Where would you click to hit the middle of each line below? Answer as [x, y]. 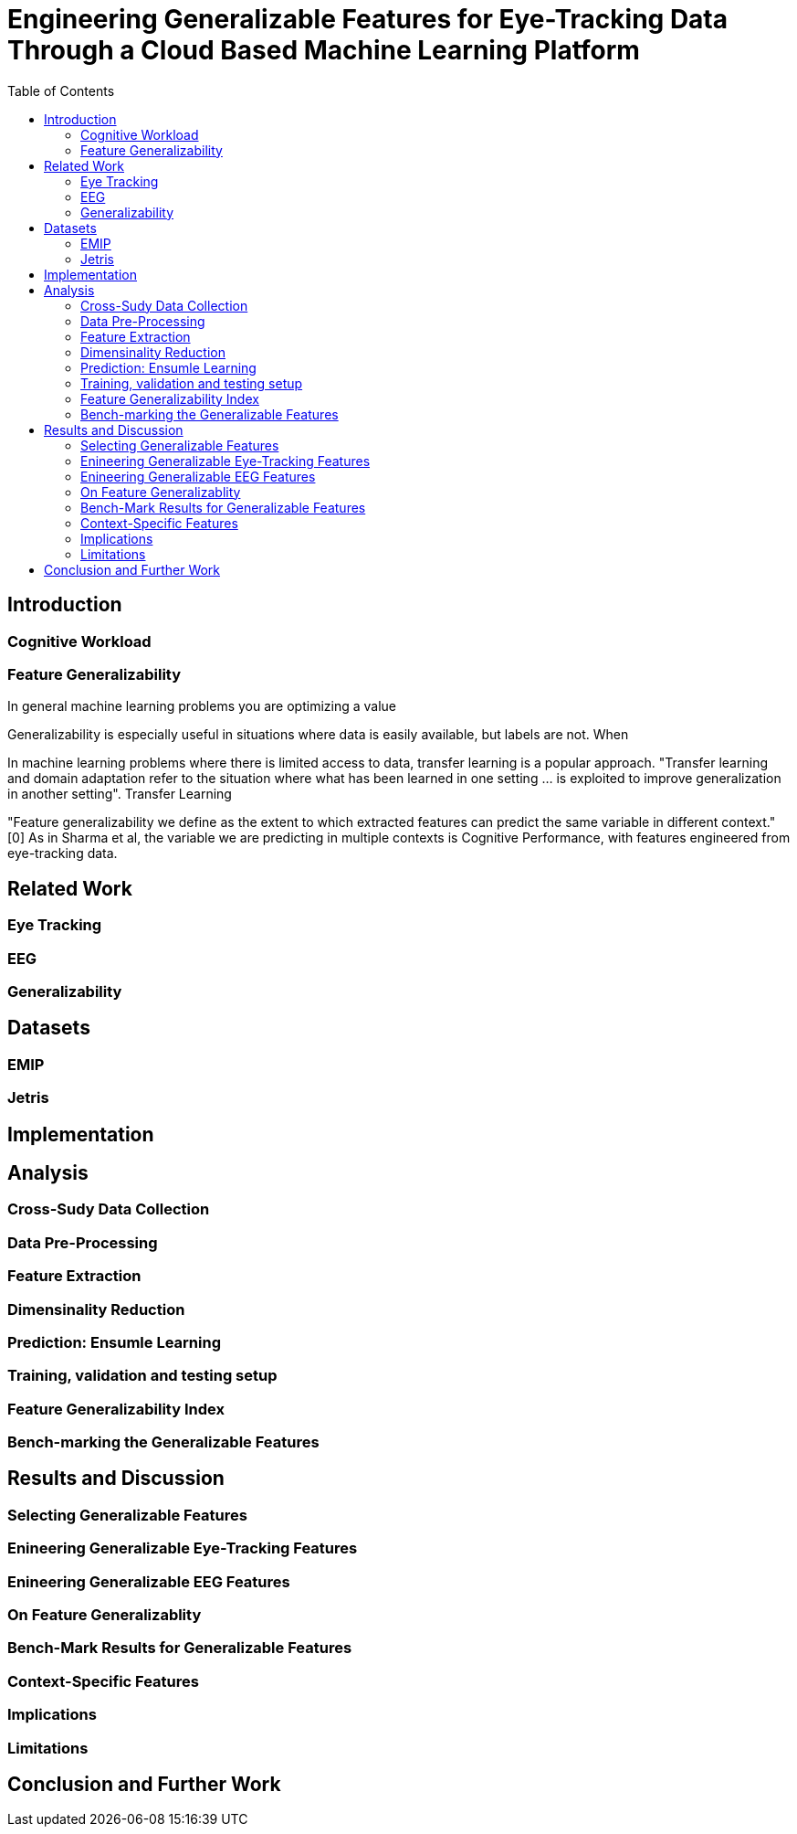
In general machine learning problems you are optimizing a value [202, 706]
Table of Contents [61, 90]
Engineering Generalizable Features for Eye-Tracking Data [368, 19]
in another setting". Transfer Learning [120, 794]
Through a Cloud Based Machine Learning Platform [324, 50]
